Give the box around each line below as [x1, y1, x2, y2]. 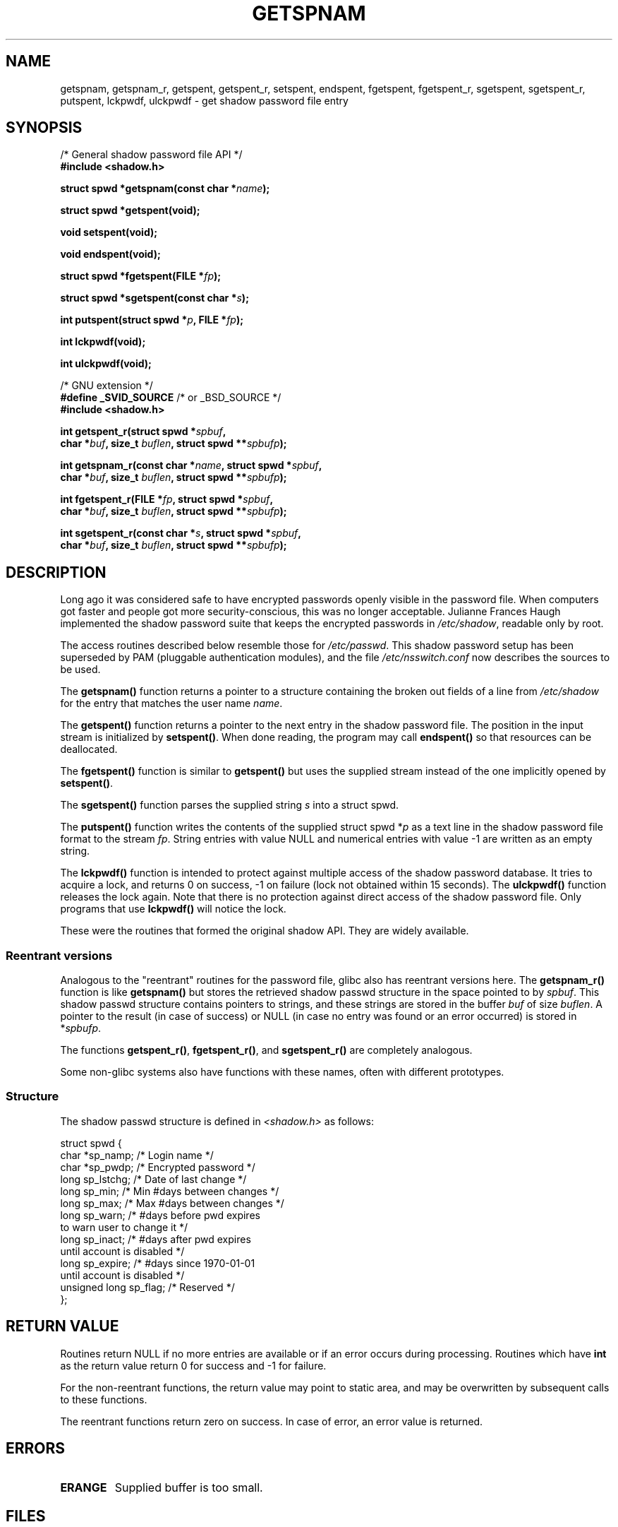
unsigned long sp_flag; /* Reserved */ [60, 1281, 235, 1293]
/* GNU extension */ [60, 379, 153, 392]
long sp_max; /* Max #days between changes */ [60, 1196, 284, 1209]
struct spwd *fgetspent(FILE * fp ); [60, 270, 222, 283]
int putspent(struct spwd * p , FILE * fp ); [60, 314, 244, 326]
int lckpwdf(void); [60, 335, 146, 348]
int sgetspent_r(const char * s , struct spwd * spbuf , [60, 527, 301, 540]
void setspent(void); [60, 226, 158, 239]
